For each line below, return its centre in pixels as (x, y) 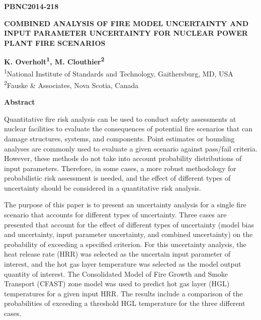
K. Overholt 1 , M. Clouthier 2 (54, 61)
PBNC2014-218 (31, 6)
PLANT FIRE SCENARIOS (55, 43)
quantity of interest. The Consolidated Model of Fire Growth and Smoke (116, 273)
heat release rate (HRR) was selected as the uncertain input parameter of (117, 254)
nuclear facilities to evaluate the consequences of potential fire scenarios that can (128, 129)
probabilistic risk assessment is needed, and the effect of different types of (117, 178)
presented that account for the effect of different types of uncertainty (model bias (129, 224)
